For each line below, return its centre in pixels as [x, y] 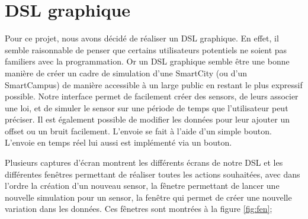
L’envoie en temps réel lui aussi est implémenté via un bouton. [118, 142]
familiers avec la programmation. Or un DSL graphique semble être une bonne [147, 61]
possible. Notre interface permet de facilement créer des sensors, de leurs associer [152, 96]
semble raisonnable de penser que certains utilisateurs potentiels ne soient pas [146, 49]
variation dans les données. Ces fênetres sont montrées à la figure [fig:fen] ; [139, 209]
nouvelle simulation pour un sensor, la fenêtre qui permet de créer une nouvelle [148, 197]
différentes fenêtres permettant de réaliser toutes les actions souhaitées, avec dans [153, 174]
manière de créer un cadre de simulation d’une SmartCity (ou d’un [126, 73]
